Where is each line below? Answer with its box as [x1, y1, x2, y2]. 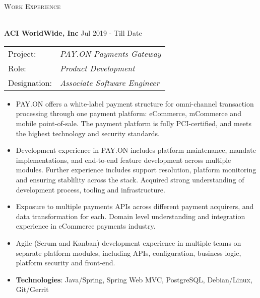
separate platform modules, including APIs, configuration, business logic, [16, 247, 241, 258]
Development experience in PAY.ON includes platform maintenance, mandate [16, 145, 256, 155]
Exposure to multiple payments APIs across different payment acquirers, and [16, 201, 254, 212]
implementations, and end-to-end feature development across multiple [16, 154, 231, 165]
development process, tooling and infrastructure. [16, 184, 165, 194]
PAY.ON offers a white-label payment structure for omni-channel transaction [16, 98, 254, 109]
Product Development [60, 62, 135, 74]
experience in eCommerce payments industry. [16, 221, 156, 231]
